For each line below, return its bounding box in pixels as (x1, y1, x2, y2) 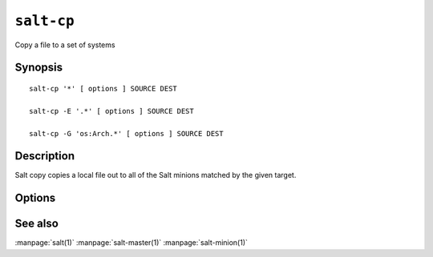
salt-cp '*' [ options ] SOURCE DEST (29, 84, 178, 93)
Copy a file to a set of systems (14, 40, 115, 50)
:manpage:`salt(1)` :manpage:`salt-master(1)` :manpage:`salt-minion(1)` (14, 238, 249, 247)
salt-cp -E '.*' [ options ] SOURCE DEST (29, 106, 194, 115)
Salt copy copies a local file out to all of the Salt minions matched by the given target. (14, 171, 297, 180)
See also (14, 217, 59, 231)
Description (14, 149, 75, 163)
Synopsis (14, 61, 63, 74)
